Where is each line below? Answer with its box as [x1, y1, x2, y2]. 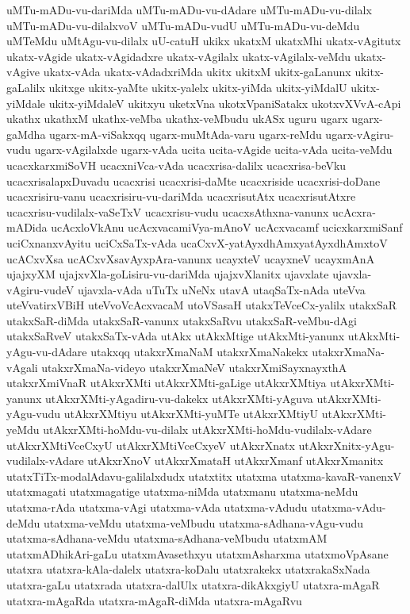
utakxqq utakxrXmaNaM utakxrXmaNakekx [90, 343, 308, 360]
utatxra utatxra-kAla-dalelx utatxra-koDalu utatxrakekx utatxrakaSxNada [6, 561, 370, 578]
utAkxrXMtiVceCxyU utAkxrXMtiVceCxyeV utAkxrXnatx [6, 436, 295, 453]
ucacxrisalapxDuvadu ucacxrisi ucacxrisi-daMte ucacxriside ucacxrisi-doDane [6, 172, 381, 189]
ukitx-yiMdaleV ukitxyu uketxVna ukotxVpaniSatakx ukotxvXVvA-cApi [48, 94, 401, 111]
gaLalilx [6, 79, 45, 95]
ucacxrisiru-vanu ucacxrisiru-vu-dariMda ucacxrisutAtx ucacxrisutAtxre [6, 188, 356, 205]
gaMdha [6, 125, 46, 142]
